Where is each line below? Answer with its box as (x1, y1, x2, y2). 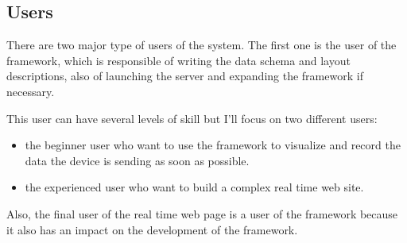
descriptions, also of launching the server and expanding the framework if (6, 67, 363, 84)
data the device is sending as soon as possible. (25, 152, 250, 168)
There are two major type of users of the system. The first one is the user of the (6, 37, 397, 53)
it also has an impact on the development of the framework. (6, 221, 298, 237)
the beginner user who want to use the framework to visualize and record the (25, 137, 401, 153)
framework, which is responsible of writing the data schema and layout (6, 52, 351, 68)
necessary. (6, 83, 55, 99)
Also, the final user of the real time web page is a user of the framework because (6, 205, 398, 222)
